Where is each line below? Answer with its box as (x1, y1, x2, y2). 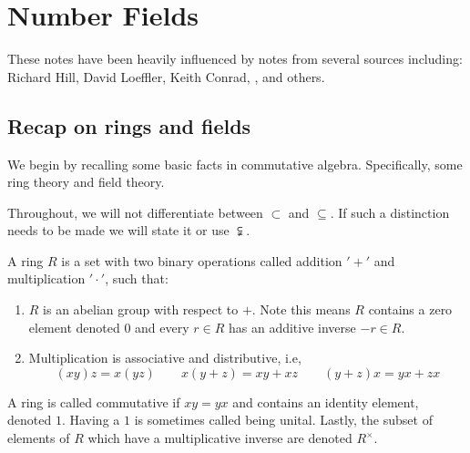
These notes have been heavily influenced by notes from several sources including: (7, 49, 463, 68)
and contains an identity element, (232, 392, 419, 411)
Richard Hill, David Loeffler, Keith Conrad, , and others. (7, 67, 325, 86)
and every (135, 317, 189, 336)
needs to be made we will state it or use (7, 221, 230, 240)
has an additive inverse (228, 317, 356, 336)
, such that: (105, 269, 169, 288)
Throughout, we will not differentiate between (7, 202, 263, 221)
